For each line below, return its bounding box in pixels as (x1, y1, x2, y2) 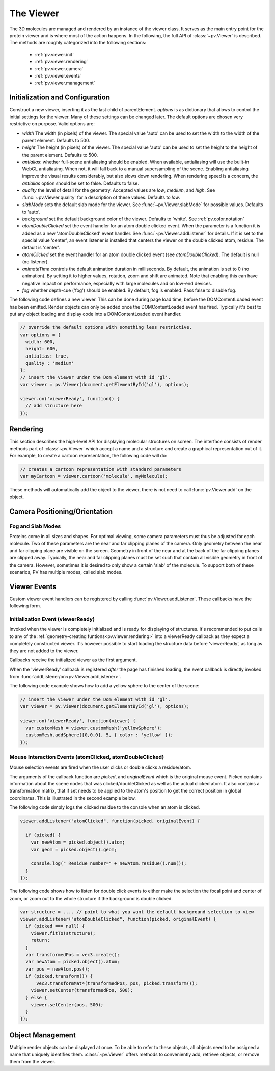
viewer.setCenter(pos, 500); (31, 1002, 104, 1007)
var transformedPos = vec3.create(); (25, 952, 120, 957)
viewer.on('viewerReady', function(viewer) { (20, 718, 136, 724)
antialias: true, (25, 353, 69, 359)
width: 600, (25, 339, 56, 344)
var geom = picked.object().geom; (31, 847, 117, 852)
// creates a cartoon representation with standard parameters (20, 467, 182, 472)
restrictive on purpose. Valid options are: (9, 120, 95, 127)
